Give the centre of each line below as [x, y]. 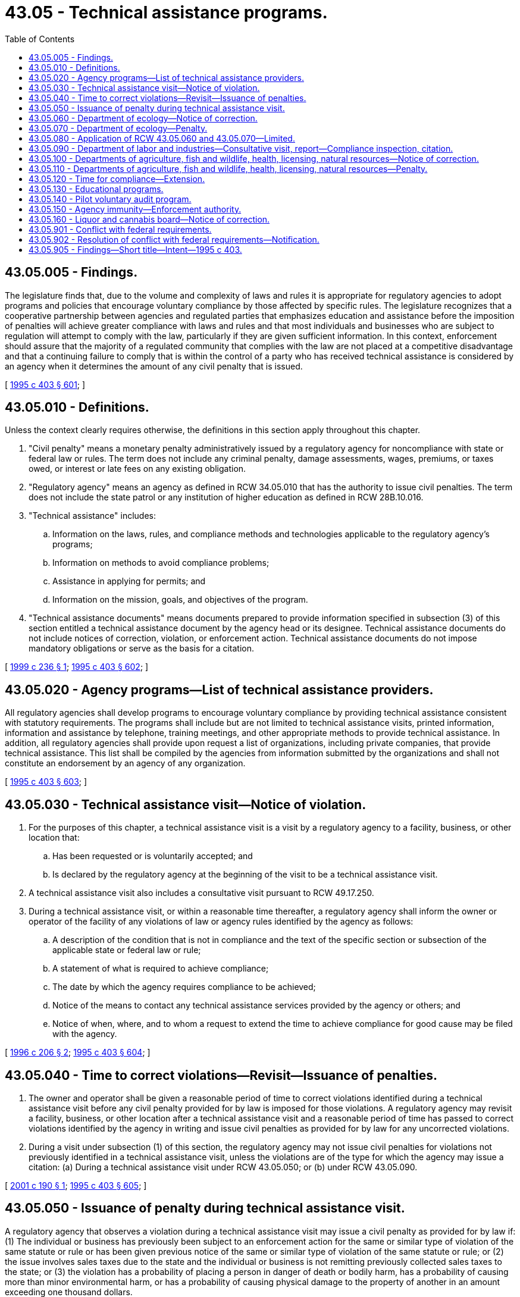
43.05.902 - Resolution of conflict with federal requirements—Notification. [174, 239]
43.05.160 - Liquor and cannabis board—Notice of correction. [149, 219]
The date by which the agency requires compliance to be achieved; [184, 987]
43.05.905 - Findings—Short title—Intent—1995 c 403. [135, 249]
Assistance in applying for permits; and [129, 581]
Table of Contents [40, 39]
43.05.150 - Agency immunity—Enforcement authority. [135, 209]
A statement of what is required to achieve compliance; [161, 969]
